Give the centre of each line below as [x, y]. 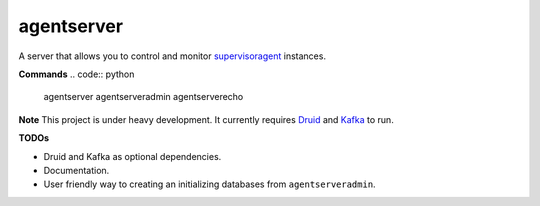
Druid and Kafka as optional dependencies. [132, 156]
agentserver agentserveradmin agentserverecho [143, 97]
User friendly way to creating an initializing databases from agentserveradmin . [209, 184]
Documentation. [76, 170]
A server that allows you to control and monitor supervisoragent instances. [172, 56]
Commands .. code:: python [76, 74]
